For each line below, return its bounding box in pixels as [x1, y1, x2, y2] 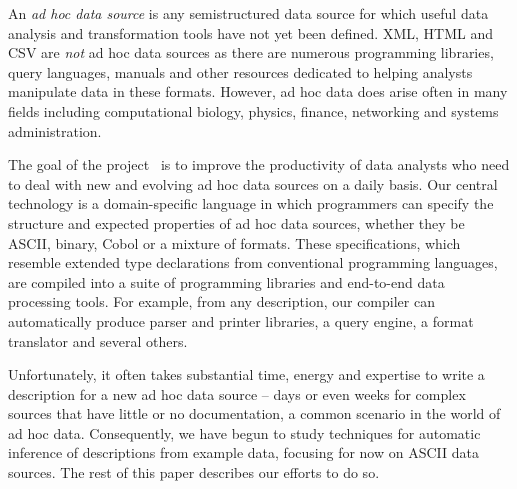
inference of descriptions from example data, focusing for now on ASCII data [8, 442, 479, 463]
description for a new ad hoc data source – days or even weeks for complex [8, 383, 466, 404]
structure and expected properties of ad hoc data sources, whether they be [8, 212, 465, 233]
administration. [8, 120, 102, 141]
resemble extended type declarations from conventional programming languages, [8, 252, 498, 273]
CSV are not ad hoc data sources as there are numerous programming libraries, [8, 42, 494, 63]
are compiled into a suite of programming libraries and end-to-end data [8, 271, 445, 292]
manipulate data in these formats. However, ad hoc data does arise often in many [8, 81, 508, 102]
